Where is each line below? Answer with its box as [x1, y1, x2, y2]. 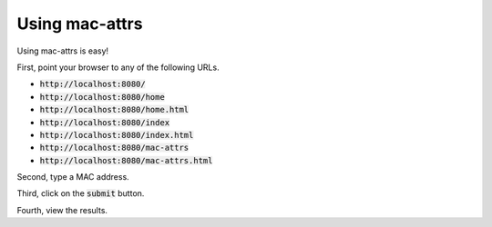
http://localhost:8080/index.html [39, 130, 194, 140]
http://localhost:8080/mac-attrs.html [39, 155, 213, 165]
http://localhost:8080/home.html [39, 104, 190, 115]
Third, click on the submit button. [16, 188, 145, 199]
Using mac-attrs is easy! [16, 45, 109, 56]
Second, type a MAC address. [16, 172, 129, 183]
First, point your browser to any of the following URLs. [16, 62, 220, 73]
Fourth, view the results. [16, 204, 108, 215]
